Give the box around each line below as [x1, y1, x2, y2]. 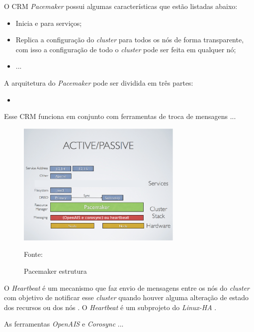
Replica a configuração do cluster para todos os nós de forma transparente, [15, 34, 244, 45]
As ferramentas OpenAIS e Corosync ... [4, 319, 124, 329]
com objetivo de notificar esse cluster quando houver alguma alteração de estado [4, 292, 249, 303]
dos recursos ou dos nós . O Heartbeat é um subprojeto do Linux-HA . [4, 302, 217, 312]
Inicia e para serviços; [15, 17, 82, 28]
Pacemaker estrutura [24, 265, 87, 276]
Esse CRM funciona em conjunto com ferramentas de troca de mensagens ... [4, 111, 236, 121]
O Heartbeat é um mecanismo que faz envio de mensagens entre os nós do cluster [4, 282, 250, 293]
